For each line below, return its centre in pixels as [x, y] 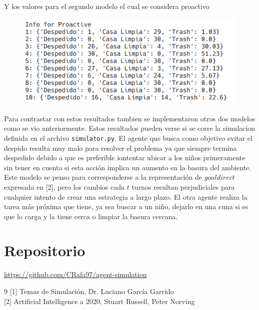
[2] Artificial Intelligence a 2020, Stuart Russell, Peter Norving [99, 301]
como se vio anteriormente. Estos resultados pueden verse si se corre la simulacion [129, 128]
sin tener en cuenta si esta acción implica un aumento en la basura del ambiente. [128, 167]
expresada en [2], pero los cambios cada [64, 186]
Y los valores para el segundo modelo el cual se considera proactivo [107, 6]
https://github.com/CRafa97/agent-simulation [75, 274]
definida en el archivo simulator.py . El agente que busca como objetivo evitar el [128, 138]
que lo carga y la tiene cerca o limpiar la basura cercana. [91, 216]
